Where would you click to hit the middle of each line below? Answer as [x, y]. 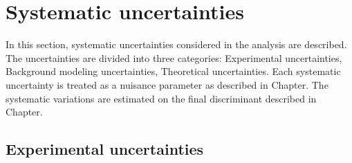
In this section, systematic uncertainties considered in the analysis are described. [176, 44]
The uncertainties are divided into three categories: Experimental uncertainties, [174, 57]
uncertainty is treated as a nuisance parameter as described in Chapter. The [167, 84]
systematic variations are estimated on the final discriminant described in [161, 98]
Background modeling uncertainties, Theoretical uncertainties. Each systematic [173, 71]
